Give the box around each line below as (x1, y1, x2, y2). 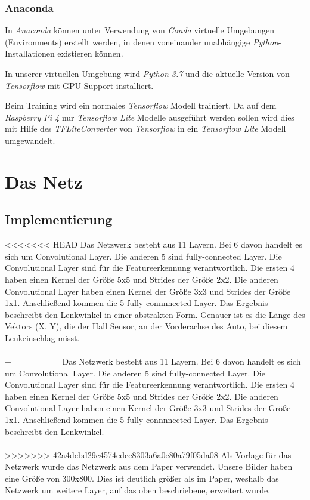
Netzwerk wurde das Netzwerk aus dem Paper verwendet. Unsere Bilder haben (5, 460, 293, 473)
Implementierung (5, 210, 113, 229)
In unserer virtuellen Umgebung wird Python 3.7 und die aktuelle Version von (5, 67, 290, 79)
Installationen (5, 47, 55, 60)
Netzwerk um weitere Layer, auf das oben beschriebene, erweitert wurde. (5, 483, 271, 496)
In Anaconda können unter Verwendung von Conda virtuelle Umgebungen (5, 24, 275, 36)
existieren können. (57, 47, 123, 60)
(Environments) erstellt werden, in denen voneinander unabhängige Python (5, 35, 279, 48)
